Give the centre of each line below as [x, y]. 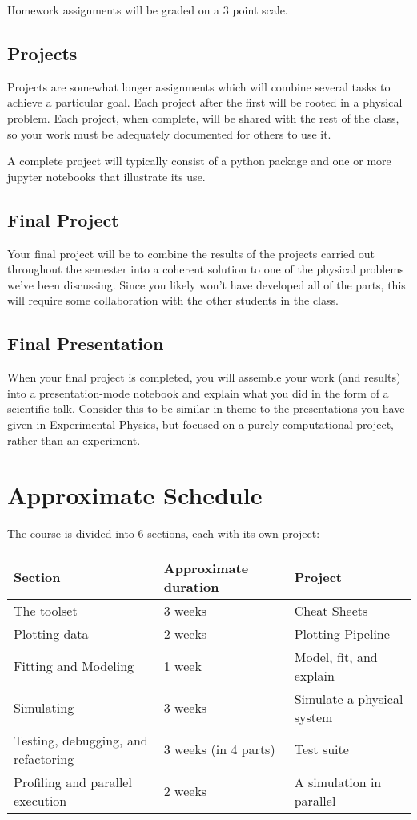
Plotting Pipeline [342, 633]
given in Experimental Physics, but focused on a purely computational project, [201, 424]
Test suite [321, 749]
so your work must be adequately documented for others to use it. [169, 133]
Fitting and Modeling [74, 666]
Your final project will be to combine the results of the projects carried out [191, 253]
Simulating [44, 708]
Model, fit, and [336, 656]
